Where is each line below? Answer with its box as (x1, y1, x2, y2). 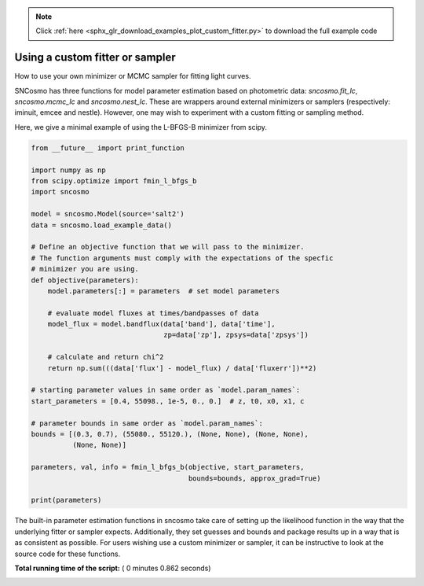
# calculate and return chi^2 (47, 352, 164, 362)
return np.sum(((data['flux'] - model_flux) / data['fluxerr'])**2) (47, 363, 317, 373)
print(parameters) (31, 496, 102, 505)
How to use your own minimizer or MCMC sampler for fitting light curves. (14, 72, 251, 81)
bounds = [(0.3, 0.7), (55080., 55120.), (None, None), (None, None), (31, 429, 309, 438)
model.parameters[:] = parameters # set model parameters (47, 286, 280, 295)
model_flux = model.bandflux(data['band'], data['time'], (47, 319, 276, 329)
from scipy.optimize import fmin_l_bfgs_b (31, 177, 197, 186)
